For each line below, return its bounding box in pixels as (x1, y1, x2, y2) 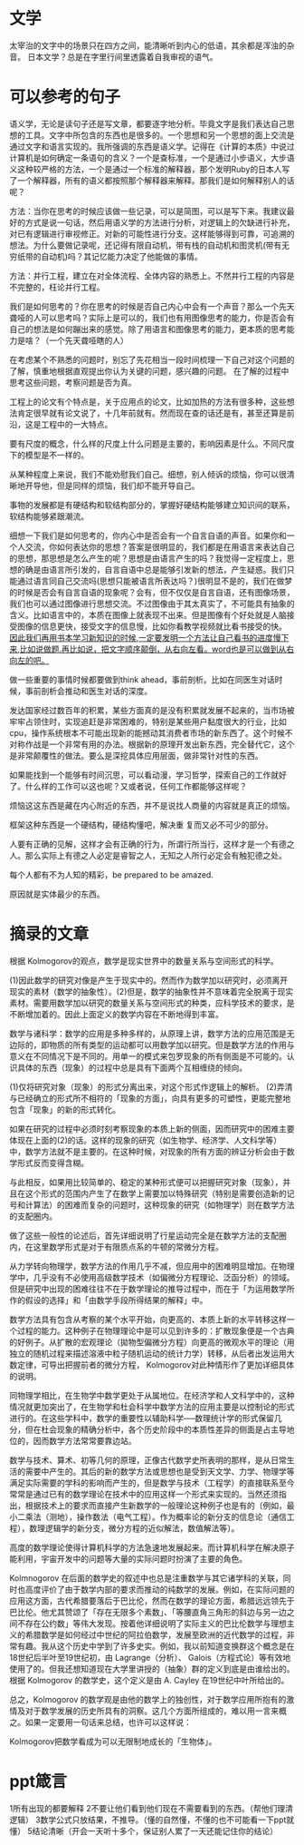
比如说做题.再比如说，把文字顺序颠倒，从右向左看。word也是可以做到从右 (19, 643, 295, 654)
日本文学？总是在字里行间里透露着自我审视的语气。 (26, 51, 218, 62)
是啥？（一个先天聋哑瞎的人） (16, 335, 128, 346)
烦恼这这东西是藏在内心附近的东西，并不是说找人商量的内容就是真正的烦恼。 (9, 800, 295, 810)
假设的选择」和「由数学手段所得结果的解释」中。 (24, 1294, 208, 1305)
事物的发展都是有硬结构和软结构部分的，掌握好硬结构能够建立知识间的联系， (9, 499, 295, 510)
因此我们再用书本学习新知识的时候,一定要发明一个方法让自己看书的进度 (9, 632, 274, 643)
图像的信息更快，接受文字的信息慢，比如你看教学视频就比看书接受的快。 (16, 621, 287, 632)
